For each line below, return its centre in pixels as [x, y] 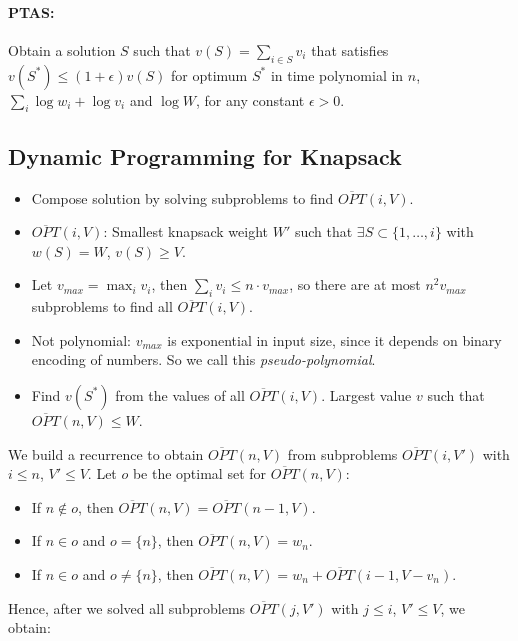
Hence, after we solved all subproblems [127, 607]
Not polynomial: [81, 339]
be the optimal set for [199, 473]
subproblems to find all [102, 306]
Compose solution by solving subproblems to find [182, 197]
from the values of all [180, 394]
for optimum [209, 74]
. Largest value [366, 394]
